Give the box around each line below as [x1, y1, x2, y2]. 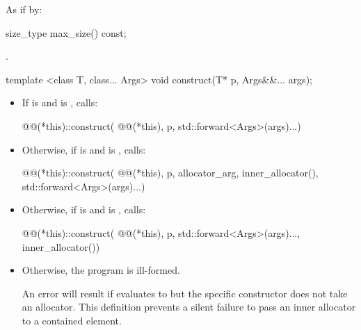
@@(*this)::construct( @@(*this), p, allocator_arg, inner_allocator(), [22, 165, 319, 180]
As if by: [6, 2, 42, 16]
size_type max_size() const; [6, 25, 127, 40]
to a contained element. [22, 313, 122, 327]
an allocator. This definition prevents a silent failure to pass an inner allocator [22, 299, 356, 314]
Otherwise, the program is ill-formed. [22, 263, 180, 277]
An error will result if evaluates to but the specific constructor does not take [22, 286, 348, 300]
